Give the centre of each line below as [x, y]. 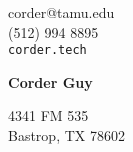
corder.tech [47, 50]
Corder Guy [50, 81]
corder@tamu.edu [61, 12]
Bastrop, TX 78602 [66, 135]
